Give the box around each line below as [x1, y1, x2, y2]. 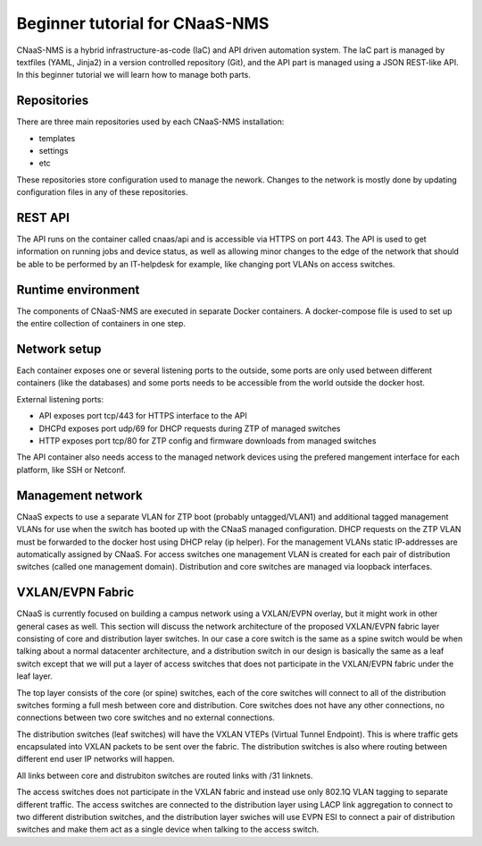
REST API [16, 210, 71, 225]
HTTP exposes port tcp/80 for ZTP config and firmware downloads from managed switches [38, 436, 377, 446]
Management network [16, 487, 143, 503]
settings [38, 146, 69, 157]
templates [38, 132, 76, 143]
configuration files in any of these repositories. [16, 187, 188, 198]
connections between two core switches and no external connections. [16, 712, 276, 723]
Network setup [16, 341, 102, 357]
